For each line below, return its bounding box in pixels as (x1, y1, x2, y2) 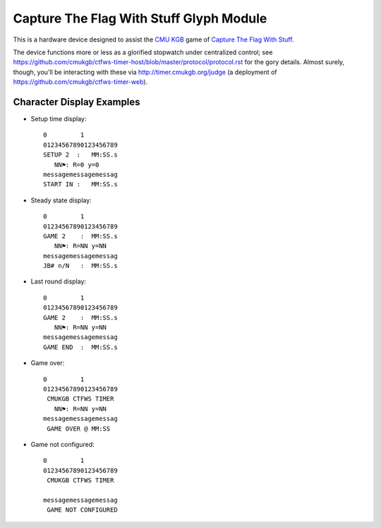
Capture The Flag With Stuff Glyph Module (13, 11, 267, 26)
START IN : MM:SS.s (43, 180, 118, 188)
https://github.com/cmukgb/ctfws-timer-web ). (13, 78, 148, 86)
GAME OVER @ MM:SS (47, 424, 111, 433)
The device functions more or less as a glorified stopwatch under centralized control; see (13, 48, 273, 56)
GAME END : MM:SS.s (43, 343, 118, 351)
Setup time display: (30, 115, 87, 123)
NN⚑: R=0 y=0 (54, 161, 99, 168)
